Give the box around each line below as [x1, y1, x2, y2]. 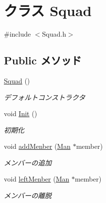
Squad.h [42, 29, 66, 39]
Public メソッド [4, 53, 82, 68]
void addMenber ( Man [4, 141, 71, 151]
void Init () [4, 108, 37, 119]
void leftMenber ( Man [4, 174, 70, 184]
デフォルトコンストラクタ [4, 92, 86, 102]
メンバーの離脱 [4, 190, 52, 201]
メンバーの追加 [4, 157, 52, 167]
